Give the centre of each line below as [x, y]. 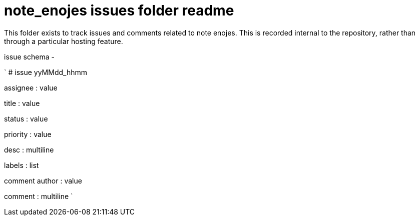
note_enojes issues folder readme [119, 10]
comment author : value [43, 180]
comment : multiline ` [39, 196]
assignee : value [31, 87]
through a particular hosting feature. [64, 41]
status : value [26, 118]
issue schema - [29, 56]
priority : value [28, 134]
